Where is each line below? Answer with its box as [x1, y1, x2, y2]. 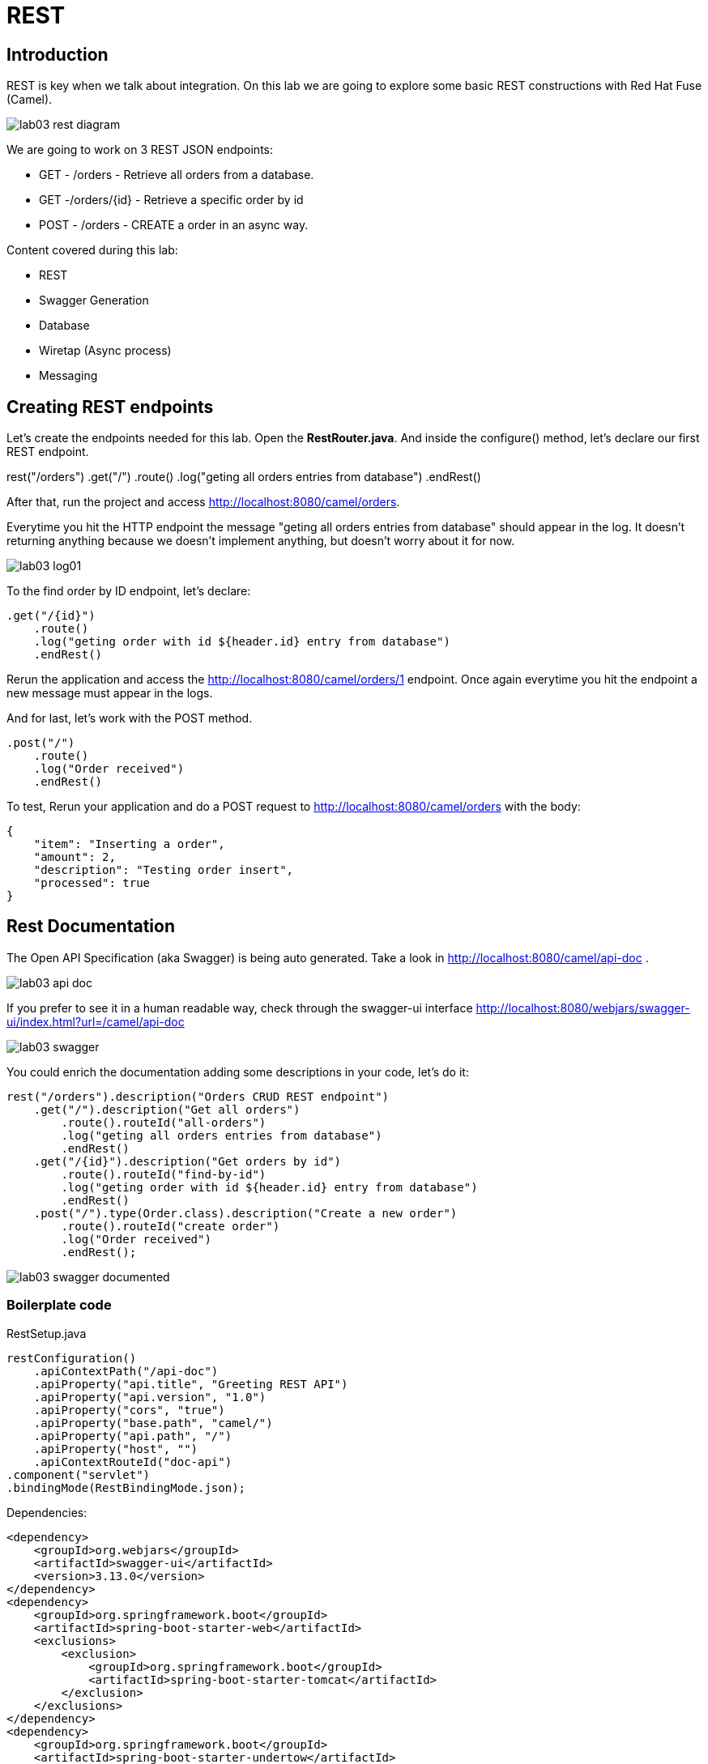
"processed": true [33, 876, 151, 890]
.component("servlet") [6, 1468, 151, 1481]
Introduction [6, 44, 109, 65]
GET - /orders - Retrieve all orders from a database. [39, 168, 314, 182]
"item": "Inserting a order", [33, 837, 225, 851]
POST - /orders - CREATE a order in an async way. [39, 218, 309, 232]
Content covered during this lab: [6, 243, 178, 258]
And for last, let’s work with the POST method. [6, 711, 253, 726]
